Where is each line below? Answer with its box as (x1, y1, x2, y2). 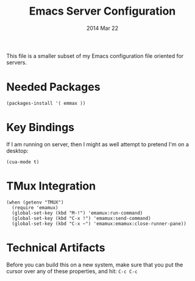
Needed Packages (6, 80, 101, 94)
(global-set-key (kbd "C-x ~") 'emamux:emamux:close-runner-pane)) (12, 221, 187, 227)
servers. (6, 59, 27, 66)
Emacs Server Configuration (29, 4, 176, 18)
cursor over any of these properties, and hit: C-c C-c (6, 267, 138, 275)
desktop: (6, 147, 29, 154)
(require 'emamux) (12, 204, 59, 211)
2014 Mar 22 (86, 24, 119, 32)
